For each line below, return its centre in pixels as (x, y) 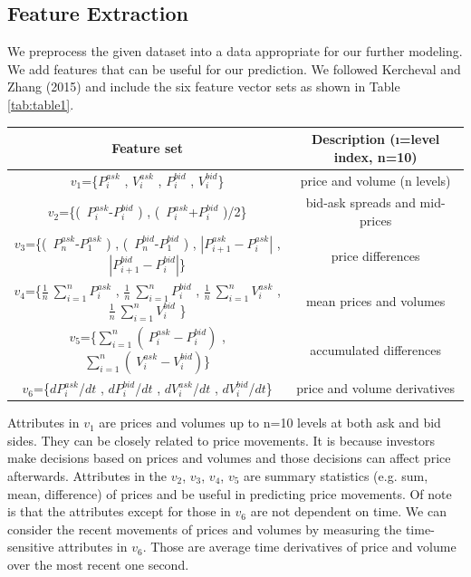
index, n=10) (375, 156)
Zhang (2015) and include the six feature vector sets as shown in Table (204, 87)
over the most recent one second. (98, 564)
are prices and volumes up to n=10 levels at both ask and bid (270, 423)
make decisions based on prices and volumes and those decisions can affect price (229, 458)
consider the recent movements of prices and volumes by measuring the (205, 529)
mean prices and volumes (375, 301)
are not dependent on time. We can (348, 511)
